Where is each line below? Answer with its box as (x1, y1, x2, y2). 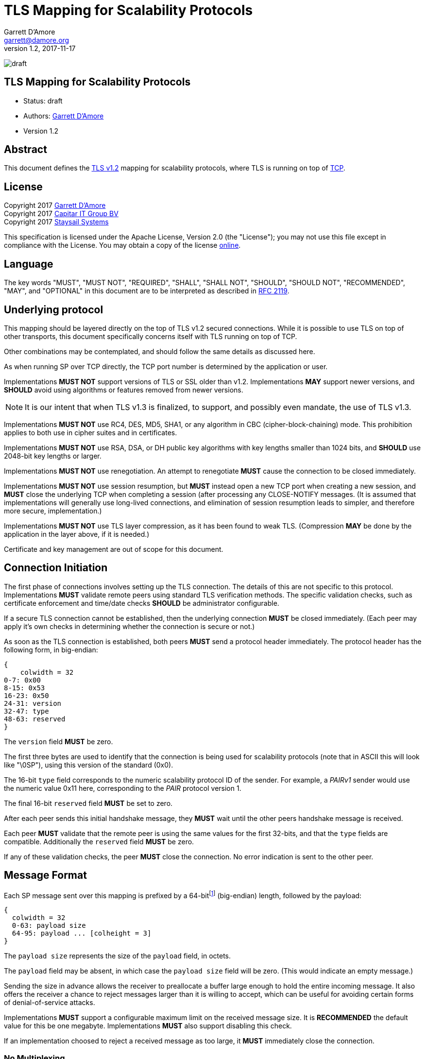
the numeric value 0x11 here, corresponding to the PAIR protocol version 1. (4, 784, 241, 792)
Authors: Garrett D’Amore (23, 111, 104, 120)
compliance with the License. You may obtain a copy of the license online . (4, 241, 241, 250)
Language (4, 257, 53, 270)
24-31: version (4, 699, 62, 707)
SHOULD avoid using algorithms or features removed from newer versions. (4, 385, 243, 394)
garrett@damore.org (4, 35, 69, 44)
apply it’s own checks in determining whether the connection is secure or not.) (4, 622, 255, 631)
